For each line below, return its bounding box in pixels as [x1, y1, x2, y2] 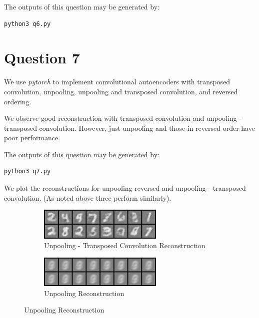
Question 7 [4, 47, 80, 68]
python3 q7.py [4, 168, 51, 175]
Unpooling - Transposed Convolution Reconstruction [44, 240, 205, 251]
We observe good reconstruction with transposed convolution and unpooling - [4, 113, 241, 123]
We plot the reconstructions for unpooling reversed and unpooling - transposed [4, 183, 246, 193]
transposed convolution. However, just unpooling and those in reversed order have [4, 122, 255, 133]
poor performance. [4, 132, 60, 143]
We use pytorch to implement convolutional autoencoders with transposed [4, 76, 230, 87]
